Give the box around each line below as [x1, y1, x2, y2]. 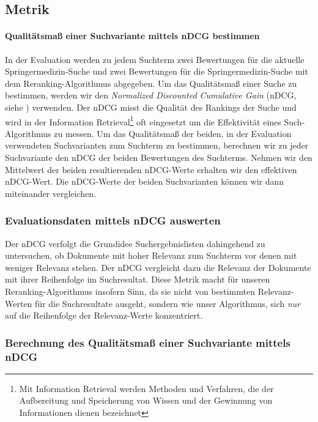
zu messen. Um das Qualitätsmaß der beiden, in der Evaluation [54, 127, 292, 139]
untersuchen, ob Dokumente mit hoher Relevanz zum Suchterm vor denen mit [5, 249, 297, 262]
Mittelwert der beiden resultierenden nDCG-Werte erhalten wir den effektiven [5, 163, 297, 176]
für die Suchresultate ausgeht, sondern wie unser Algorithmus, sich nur [35, 297, 301, 309]
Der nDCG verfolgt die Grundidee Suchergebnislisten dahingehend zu [5, 237, 265, 250]
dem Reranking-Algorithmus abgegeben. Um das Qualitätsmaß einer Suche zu [5, 76, 297, 89]
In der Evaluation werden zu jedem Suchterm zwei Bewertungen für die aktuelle [5, 53, 305, 65]
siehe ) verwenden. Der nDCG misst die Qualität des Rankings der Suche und [5, 100, 297, 113]
